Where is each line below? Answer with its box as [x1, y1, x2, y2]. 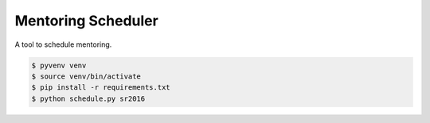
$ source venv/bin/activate [31, 71, 141, 81]
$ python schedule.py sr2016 [31, 94, 146, 103]
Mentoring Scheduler [14, 12, 158, 29]
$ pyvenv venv [31, 60, 87, 70]
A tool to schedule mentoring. [14, 40, 112, 49]
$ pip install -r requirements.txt [31, 83, 170, 92]
